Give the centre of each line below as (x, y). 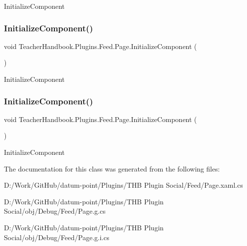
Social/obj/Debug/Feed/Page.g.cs (55, 211)
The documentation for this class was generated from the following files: (112, 168)
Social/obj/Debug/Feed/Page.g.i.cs (57, 237)
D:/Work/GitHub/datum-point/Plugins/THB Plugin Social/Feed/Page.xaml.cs (123, 185)
